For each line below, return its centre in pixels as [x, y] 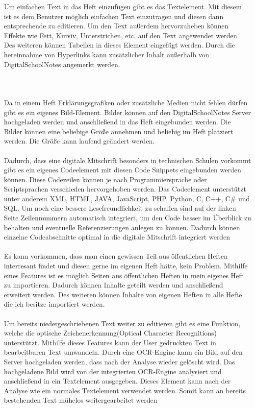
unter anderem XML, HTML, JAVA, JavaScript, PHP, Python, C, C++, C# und [127, 198]
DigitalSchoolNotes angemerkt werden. [62, 64]
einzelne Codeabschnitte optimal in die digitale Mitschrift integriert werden [117, 237]
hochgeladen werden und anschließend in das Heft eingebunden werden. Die [117, 122]
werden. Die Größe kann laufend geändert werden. [79, 141]
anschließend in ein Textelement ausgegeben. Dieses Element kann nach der [117, 381]
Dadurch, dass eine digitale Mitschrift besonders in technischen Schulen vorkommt [127, 160]
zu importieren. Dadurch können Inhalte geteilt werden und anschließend [114, 285]
